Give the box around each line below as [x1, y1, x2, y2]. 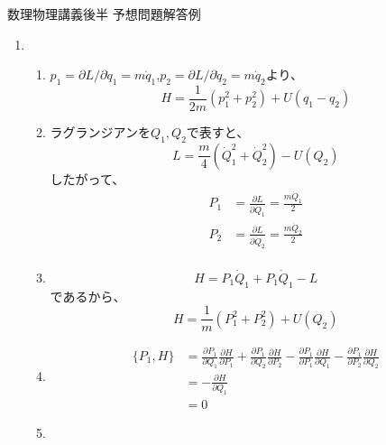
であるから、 [50, 286, 126, 305]
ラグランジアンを [50, 123, 152, 142]
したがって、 [50, 169, 125, 188]
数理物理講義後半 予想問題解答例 [7, 5, 201, 23]
